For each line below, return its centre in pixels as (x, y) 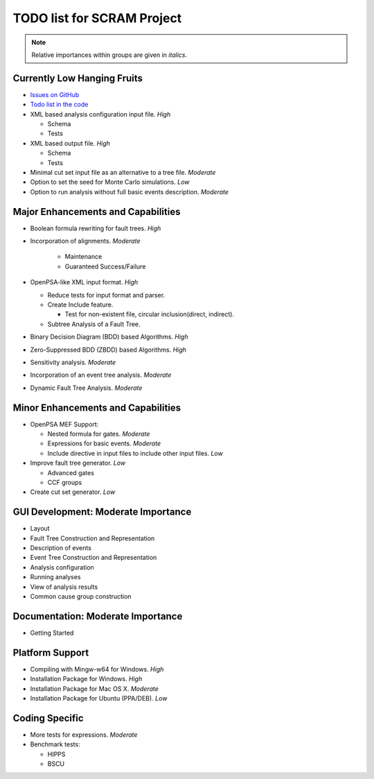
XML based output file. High (70, 143)
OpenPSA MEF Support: (64, 424)
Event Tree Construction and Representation (93, 558)
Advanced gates (71, 472)
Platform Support (51, 652)
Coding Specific (48, 718)
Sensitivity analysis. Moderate (73, 362)
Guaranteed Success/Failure (105, 266)
